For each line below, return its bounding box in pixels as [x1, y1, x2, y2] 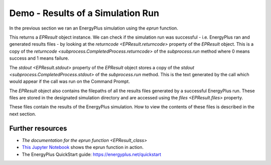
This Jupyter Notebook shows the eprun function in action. [22, 144, 144, 150]
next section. [9, 111, 36, 117]
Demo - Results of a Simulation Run [9, 8, 160, 19]
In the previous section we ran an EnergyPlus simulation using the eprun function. [9, 25, 178, 31]
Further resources [9, 124, 67, 132]
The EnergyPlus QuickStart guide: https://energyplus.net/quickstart [22, 151, 162, 157]
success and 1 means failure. [9, 55, 69, 61]
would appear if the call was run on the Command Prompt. [9, 78, 130, 85]
